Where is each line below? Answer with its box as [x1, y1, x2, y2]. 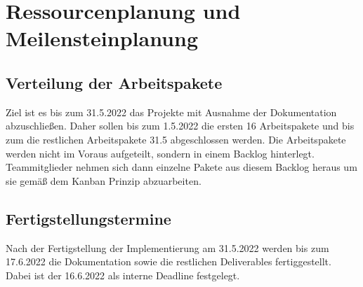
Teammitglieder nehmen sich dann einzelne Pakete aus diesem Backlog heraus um [6, 160, 357, 174]
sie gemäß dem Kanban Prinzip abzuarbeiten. [6, 173, 202, 188]
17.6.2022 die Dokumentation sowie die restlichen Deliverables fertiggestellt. [6, 254, 331, 269]
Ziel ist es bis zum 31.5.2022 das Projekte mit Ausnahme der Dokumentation [6, 104, 337, 119]
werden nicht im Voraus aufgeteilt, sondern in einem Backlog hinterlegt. [6, 146, 315, 160]
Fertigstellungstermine [6, 207, 171, 229]
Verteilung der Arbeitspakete [6, 71, 223, 93]
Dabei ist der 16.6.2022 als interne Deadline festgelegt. [6, 267, 240, 282]
